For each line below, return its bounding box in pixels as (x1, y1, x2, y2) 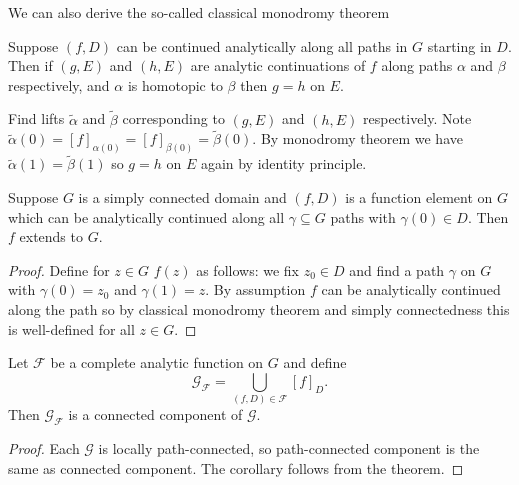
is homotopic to (127, 74, 223, 95)
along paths (381, 55, 453, 76)
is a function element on (345, 187, 493, 208)
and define (283, 352, 347, 373)
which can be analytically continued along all (8, 206, 285, 227)
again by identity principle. (200, 153, 367, 174)
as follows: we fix (196, 259, 299, 280)
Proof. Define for (8, 259, 110, 280)
